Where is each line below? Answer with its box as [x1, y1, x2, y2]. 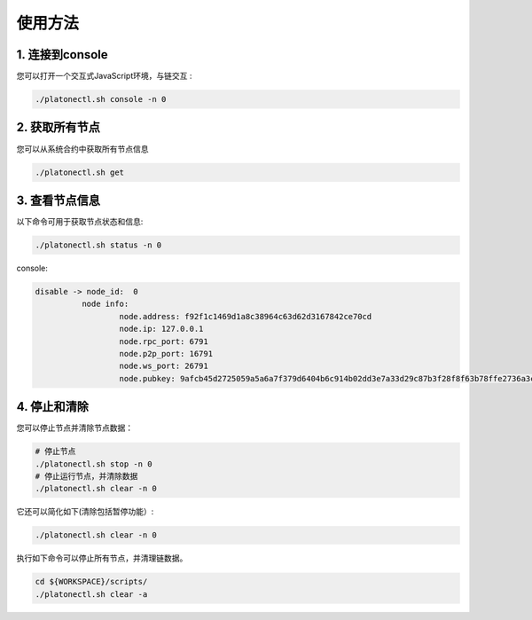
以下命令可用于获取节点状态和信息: [16, 216, 144, 227]
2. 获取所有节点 [16, 120, 101, 135]
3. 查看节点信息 [16, 192, 101, 208]
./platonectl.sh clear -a [35, 589, 148, 599]
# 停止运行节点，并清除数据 [35, 471, 138, 481]
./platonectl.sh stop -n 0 [35, 459, 153, 469]
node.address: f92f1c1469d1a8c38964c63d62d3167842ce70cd [119, 311, 372, 321]
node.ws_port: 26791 [119, 361, 208, 372]
